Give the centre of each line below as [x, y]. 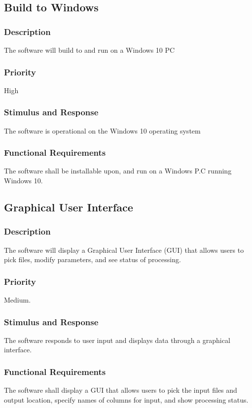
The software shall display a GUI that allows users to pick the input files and [121, 390]
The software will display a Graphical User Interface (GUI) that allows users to [124, 250]
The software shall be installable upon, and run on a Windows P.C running [118, 171]
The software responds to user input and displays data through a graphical [117, 340]
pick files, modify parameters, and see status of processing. [92, 259]
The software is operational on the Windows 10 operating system [102, 130]
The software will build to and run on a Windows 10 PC [90, 50]
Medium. [18, 300]
